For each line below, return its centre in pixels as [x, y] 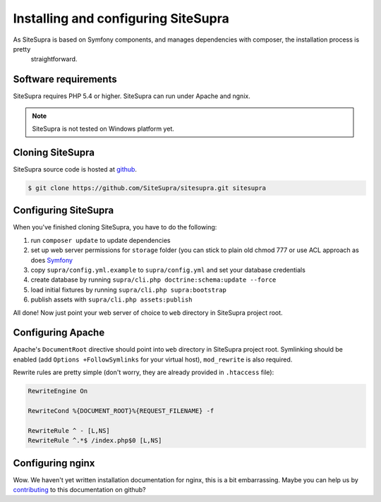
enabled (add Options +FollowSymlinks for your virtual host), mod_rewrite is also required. [153, 359]
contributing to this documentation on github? [79, 490]
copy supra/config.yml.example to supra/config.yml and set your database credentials [168, 270]
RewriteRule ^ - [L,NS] [69, 430]
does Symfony [52, 260]
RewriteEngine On [58, 391]
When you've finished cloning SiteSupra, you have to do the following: [115, 227]
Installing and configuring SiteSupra [121, 18]
